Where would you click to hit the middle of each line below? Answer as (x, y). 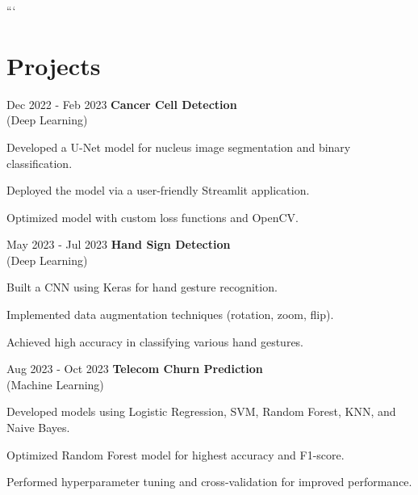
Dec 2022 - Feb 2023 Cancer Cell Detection (122, 104)
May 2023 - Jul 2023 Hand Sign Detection (119, 244)
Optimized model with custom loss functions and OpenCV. (153, 217)
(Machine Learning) (55, 384)
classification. (40, 163)
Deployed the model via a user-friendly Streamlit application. (158, 190)
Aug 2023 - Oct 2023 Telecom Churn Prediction (135, 369)
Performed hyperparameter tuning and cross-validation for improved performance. (209, 482)
